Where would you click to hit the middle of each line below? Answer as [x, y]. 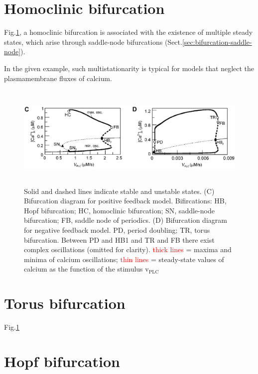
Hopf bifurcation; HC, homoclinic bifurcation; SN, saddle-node [119, 210]
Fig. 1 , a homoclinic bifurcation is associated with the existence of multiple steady [129, 32]
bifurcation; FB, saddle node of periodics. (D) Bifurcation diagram [126, 220]
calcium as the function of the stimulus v [86, 269]
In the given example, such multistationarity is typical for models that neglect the [129, 68]
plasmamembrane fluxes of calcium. [58, 78]
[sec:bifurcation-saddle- [217, 42]
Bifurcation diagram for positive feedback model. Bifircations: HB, [125, 201]
